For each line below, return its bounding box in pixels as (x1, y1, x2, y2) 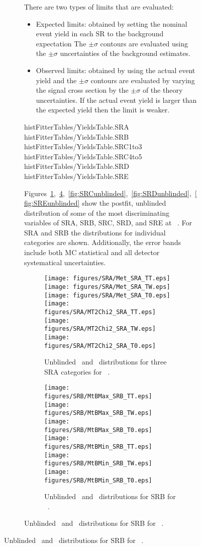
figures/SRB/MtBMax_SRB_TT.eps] (44, 393, 152, 400)
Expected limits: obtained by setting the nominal (36, 18, 187, 29)
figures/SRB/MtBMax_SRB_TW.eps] (44, 409, 152, 417)
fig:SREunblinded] (24, 198, 80, 208)
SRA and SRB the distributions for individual (24, 227, 166, 237)
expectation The (36, 38, 86, 48)
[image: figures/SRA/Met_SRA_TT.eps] (44, 275, 170, 282)
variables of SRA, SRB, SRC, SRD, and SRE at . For (24, 217, 192, 228)
